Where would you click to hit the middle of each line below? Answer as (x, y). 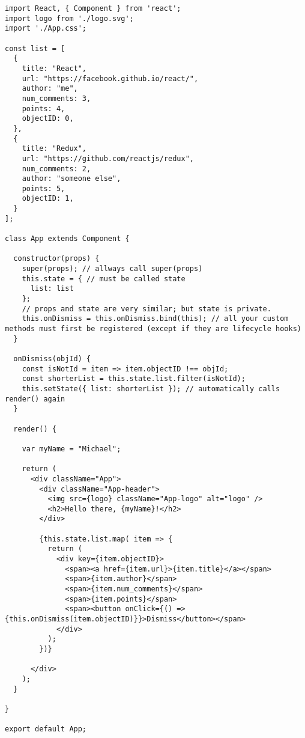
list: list (52, 289)
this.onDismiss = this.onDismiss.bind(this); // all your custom (155, 319)
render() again (35, 399)
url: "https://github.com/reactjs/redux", (108, 158)
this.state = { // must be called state (104, 279)
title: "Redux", (54, 149)
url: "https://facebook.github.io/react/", (110, 78)
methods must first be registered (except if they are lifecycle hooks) (153, 329)
